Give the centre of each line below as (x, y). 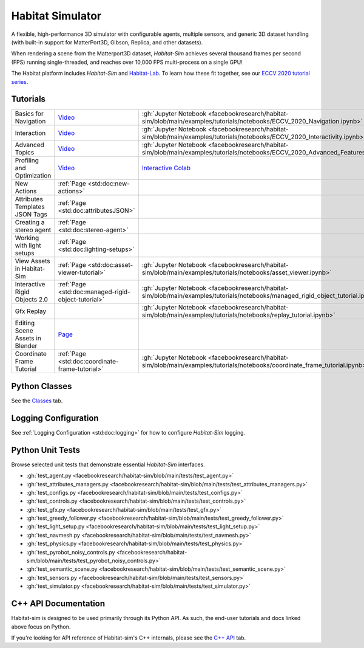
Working (27, 238)
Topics (25, 153)
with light (28, 246)
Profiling (27, 160)
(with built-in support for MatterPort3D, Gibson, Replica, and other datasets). (107, 42)
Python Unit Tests (46, 450)
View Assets (33, 261)
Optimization (33, 176)
